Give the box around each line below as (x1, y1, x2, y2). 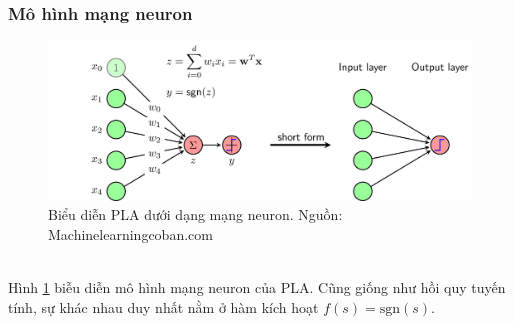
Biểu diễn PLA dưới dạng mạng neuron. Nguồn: (48, 204, 343, 225)
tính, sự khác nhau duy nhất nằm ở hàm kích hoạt (8, 296, 319, 317)
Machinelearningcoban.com (48, 223, 213, 244)
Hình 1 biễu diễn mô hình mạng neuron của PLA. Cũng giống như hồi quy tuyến (8, 277, 506, 297)
